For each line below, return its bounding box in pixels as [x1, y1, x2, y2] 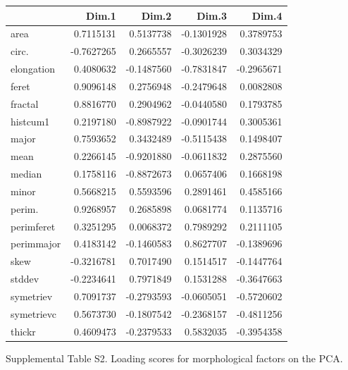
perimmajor [11, 236, 61, 251]
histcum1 [11, 113, 50, 128]
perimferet [11, 218, 56, 233]
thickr [11, 323, 36, 338]
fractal [11, 96, 39, 111]
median [11, 166, 42, 181]
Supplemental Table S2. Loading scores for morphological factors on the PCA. [6, 350, 343, 365]
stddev [11, 271, 39, 286]
